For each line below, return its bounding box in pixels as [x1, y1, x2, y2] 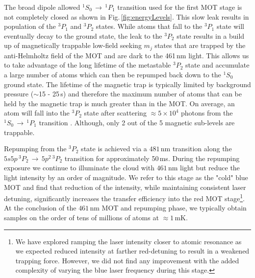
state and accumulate [185, 60, 250, 70]
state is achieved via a [81, 143, 147, 154]
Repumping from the [4, 143, 67, 154]
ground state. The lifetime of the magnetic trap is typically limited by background [4, 79, 251, 89]
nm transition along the [160, 143, 232, 154]
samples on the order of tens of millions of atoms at [4, 212, 159, 222]
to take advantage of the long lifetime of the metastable [4, 60, 171, 70]
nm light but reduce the [168, 162, 240, 173]
